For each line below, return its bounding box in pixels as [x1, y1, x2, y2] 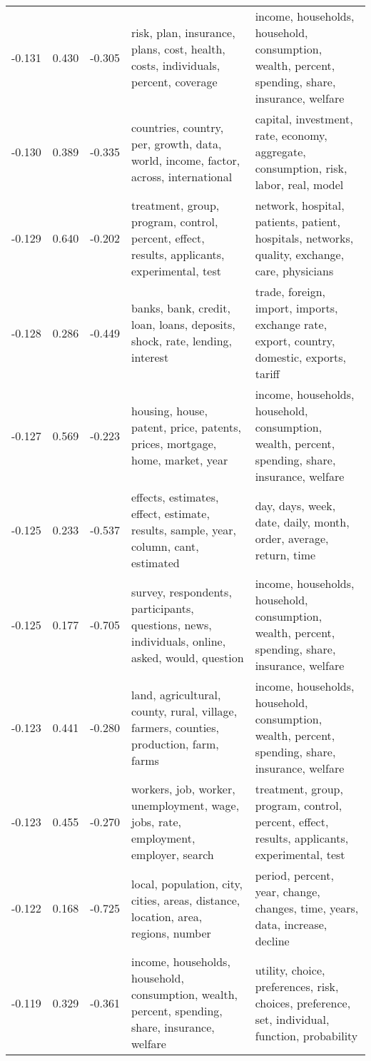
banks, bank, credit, [131, 300, 230, 316]
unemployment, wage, [131, 797, 240, 813]
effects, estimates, [131, 489, 219, 505]
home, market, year [131, 452, 228, 468]
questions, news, [131, 616, 212, 633]
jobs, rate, [131, 813, 181, 830]
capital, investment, [255, 111, 353, 127]
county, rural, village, [131, 702, 238, 719]
